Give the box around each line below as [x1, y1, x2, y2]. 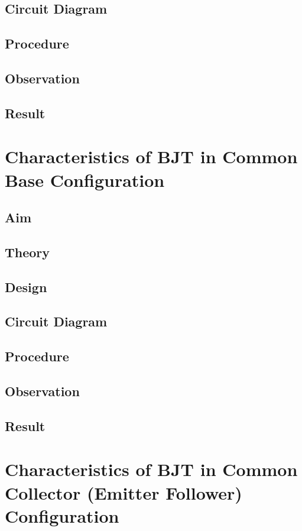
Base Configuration [5, 167, 165, 192]
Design [5, 277, 47, 296]
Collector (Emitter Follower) [5, 480, 242, 504]
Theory [5, 242, 50, 261]
